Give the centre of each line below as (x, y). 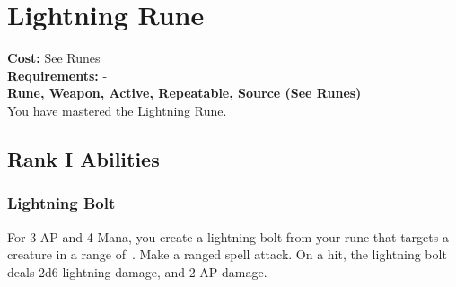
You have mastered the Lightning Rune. (117, 110)
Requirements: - (57, 75)
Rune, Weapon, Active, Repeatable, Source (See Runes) (184, 93)
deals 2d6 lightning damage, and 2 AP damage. (137, 271)
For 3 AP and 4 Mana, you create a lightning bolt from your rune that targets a (228, 236)
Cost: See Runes (54, 58)
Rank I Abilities (83, 158)
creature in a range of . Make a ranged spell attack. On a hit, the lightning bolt (227, 254)
